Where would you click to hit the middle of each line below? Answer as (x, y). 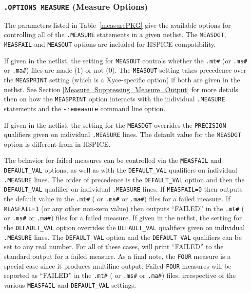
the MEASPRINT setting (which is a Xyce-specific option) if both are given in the (122, 79)
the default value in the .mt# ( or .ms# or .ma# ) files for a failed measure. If (117, 199)
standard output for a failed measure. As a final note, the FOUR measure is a (117, 256)
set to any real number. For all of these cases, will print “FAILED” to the (114, 246)
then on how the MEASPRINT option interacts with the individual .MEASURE (115, 99)
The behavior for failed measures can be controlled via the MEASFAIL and (113, 160)
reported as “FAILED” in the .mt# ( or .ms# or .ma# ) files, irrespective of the (120, 275)
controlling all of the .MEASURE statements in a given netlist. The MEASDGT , (115, 34)
